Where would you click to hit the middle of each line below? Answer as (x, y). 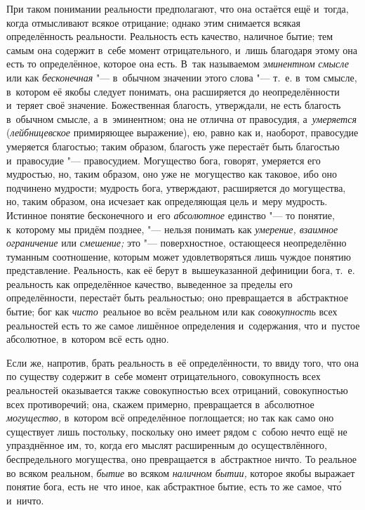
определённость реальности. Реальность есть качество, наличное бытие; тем (170, 36)
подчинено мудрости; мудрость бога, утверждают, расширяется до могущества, (176, 187)
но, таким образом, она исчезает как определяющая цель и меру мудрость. (167, 201)
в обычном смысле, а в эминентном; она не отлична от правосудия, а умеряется (181, 118)
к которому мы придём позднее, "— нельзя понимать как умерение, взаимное (172, 229)
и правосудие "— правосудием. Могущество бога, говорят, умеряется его (164, 160)
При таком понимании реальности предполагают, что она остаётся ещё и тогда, (178, 8)
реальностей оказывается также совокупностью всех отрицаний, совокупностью (177, 390)
